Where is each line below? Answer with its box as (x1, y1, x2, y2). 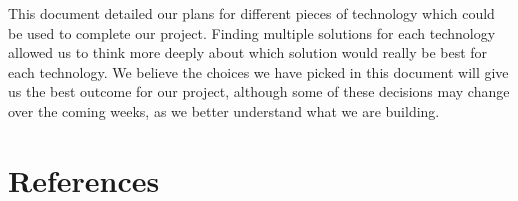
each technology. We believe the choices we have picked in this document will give (8, 61, 509, 82)
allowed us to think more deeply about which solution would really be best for (8, 42, 488, 63)
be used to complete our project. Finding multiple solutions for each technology (8, 22, 496, 43)
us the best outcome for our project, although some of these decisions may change (8, 81, 510, 102)
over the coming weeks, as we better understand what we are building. (8, 100, 440, 121)
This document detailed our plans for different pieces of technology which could (8, 3, 495, 23)
